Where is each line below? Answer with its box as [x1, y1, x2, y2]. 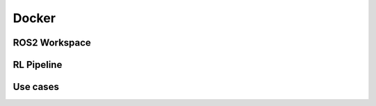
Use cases [13, 81, 59, 93]
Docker [13, 10, 56, 26]
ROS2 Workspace [13, 37, 91, 48]
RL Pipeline [13, 59, 63, 71]
